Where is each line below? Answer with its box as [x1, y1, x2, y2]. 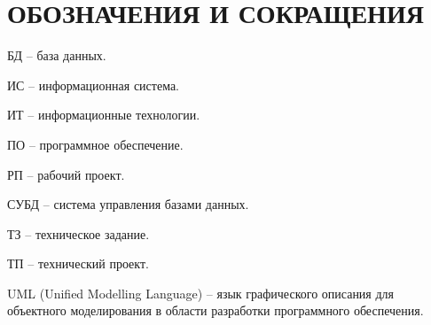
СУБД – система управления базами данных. [7, 195, 249, 213]
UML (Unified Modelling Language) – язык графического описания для [7, 283, 395, 302]
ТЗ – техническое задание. [7, 224, 150, 243]
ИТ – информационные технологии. [7, 105, 200, 124]
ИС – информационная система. [7, 75, 179, 94]
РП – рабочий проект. [7, 165, 125, 183]
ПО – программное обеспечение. [7, 135, 184, 153]
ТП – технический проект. [7, 254, 149, 273]
